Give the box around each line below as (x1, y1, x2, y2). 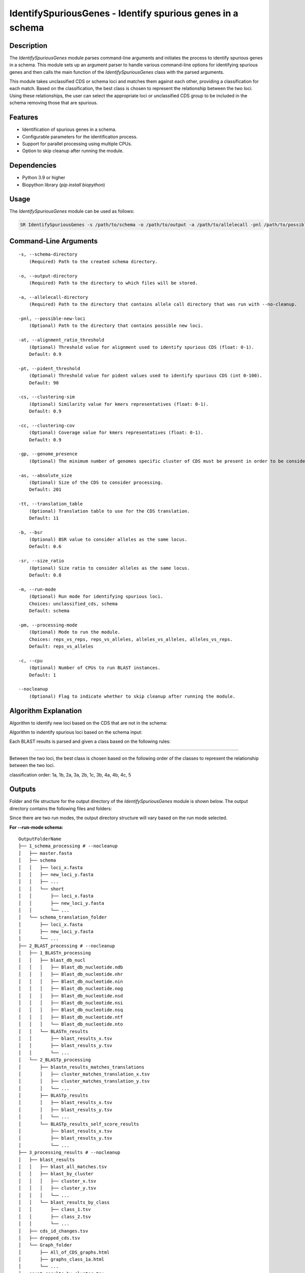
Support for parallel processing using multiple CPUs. (22, 141, 132, 147)
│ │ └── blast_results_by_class (18, 1199, 110, 1205)
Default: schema (28, 608, 70, 614)
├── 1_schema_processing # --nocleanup (18, 843, 118, 849)
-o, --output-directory (18, 273, 78, 279)
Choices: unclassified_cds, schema (28, 601, 118, 606)
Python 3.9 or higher (22, 175, 66, 181)
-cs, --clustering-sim (18, 394, 75, 400)
